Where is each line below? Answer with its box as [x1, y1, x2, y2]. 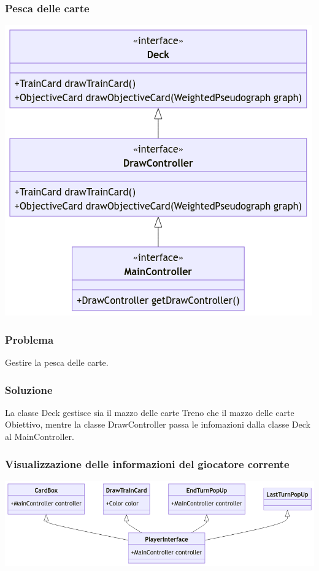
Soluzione [5, 382, 53, 397]
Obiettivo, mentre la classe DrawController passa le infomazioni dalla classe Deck [5, 418, 310, 431]
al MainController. [5, 430, 74, 443]
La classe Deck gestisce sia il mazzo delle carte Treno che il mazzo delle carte [5, 406, 294, 418]
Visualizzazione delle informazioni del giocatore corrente [5, 456, 290, 471]
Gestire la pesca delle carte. [5, 356, 109, 369]
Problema [5, 331, 54, 347]
